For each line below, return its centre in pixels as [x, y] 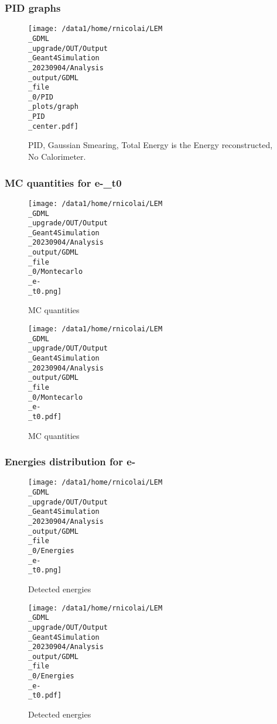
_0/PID [41, 97]
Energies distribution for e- [70, 461]
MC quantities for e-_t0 [63, 182]
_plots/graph [53, 107]
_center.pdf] [53, 126]
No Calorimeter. [57, 157]
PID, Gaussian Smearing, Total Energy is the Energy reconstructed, [151, 145]
